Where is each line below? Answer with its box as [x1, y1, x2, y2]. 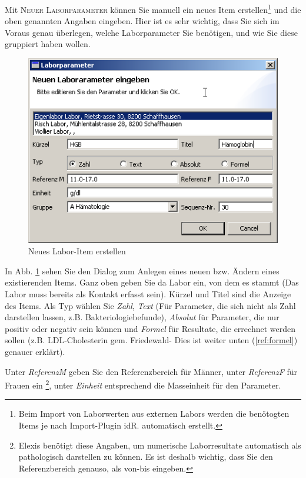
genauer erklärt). [5, 346, 65, 358]
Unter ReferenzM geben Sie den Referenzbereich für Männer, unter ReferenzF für [5, 365, 298, 377]
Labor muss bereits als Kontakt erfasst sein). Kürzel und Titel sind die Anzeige [5, 288, 291, 300]
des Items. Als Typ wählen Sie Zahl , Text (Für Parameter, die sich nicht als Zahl [5, 299, 296, 311]
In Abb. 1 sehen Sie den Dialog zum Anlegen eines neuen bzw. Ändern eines [5, 264, 280, 277]
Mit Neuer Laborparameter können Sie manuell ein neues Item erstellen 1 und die [5, 2, 301, 15]
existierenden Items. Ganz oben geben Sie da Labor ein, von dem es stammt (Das [5, 276, 299, 288]
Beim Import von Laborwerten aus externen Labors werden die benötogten [18, 407, 290, 420]
